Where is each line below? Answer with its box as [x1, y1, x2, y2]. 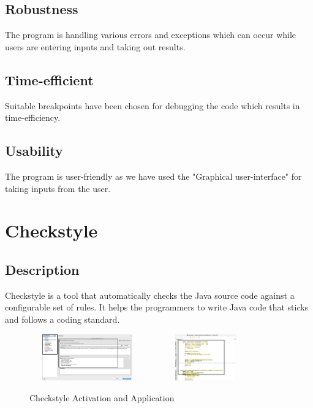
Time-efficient [5, 70, 94, 89]
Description [5, 260, 80, 279]
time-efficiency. [5, 111, 61, 124]
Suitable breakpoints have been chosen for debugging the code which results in [5, 99, 300, 112]
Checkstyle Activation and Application [29, 391, 175, 404]
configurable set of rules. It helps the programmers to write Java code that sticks [5, 301, 309, 314]
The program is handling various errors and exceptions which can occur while [5, 28, 296, 41]
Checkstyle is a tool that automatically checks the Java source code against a [5, 288, 295, 301]
